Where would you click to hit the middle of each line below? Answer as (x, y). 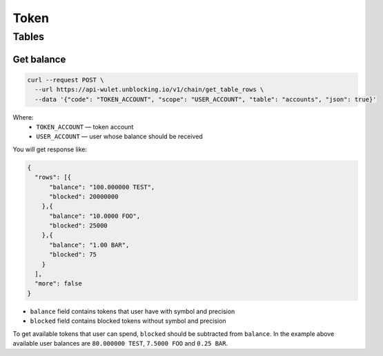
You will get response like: (50, 149)
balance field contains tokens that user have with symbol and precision (132, 311)
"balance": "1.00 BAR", (89, 245)
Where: (23, 117)
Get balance (39, 59)
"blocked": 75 (73, 255)
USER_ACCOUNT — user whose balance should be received (119, 137)
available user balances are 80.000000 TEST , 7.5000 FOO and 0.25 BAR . (120, 343)
